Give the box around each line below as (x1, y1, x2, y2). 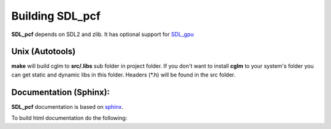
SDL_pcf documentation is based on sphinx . (11, 103, 124, 110)
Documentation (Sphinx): (11, 87, 110, 97)
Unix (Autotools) (11, 46, 76, 57)
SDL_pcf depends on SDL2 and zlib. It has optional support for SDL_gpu (11, 31, 194, 38)
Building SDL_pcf (11, 9, 101, 23)
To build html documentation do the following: (11, 114, 127, 122)
